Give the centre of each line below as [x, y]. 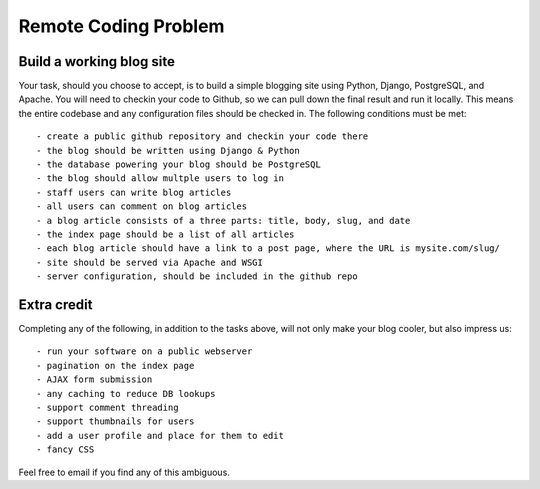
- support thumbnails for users [115, 421]
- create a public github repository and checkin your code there [202, 136]
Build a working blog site [96, 61]
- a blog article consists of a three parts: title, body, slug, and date [223, 220]
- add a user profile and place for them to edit [160, 435]
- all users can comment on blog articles [142, 206]
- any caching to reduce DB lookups [126, 393]
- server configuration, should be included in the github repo [197, 276]
